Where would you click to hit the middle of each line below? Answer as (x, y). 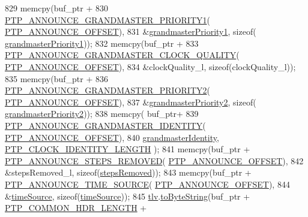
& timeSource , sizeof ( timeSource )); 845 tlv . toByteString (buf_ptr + (128, 196)
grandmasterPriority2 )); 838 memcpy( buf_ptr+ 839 (102, 114)
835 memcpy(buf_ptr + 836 (56, 78)
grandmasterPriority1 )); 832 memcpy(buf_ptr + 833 (102, 43)
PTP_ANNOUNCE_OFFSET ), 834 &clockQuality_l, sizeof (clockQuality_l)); (150, 66)
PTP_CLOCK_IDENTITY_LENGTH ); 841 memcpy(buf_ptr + (128, 149)
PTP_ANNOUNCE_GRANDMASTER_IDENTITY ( (105, 125)
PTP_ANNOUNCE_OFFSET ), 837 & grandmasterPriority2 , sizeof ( (131, 102)
